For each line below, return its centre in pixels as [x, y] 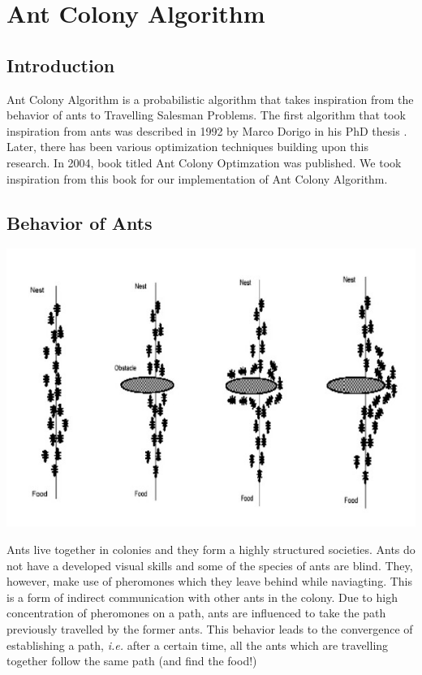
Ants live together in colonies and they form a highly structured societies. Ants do [211, 550]
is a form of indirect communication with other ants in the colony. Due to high [202, 597]
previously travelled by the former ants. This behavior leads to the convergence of [210, 628]
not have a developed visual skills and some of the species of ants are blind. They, [210, 565]
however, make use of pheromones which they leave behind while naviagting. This [210, 581]
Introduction [61, 65]
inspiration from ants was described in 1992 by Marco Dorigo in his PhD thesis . [207, 130]
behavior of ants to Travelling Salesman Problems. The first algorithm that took [206, 115]
